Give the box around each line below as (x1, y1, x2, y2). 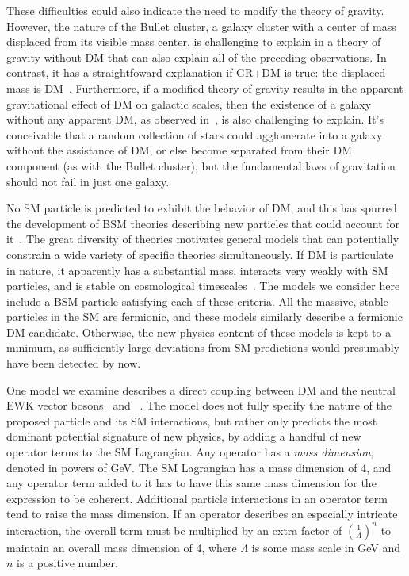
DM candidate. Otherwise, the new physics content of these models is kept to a (6, 323, 392, 340)
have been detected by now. (6, 355, 141, 372)
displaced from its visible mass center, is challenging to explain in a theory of (6, 33, 381, 50)
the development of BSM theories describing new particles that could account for (6, 215, 400, 231)
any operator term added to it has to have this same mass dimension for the (6, 475, 377, 491)
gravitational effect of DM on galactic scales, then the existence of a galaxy (6, 95, 372, 112)
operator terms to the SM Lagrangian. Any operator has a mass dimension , (6, 444, 374, 460)
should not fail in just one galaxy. (6, 173, 170, 189)
